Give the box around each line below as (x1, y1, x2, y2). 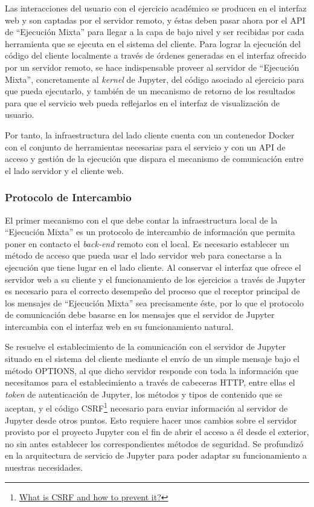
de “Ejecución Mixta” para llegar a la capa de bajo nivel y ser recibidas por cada (5, 25, 304, 38)
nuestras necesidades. (5, 461, 83, 474)
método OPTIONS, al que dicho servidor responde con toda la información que (5, 364, 298, 376)
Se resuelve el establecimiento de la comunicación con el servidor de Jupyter (5, 340, 286, 353)
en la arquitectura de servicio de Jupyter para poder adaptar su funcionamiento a (5, 449, 307, 462)
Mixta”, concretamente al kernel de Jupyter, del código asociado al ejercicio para (5, 73, 304, 85)
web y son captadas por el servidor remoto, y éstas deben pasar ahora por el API (5, 13, 306, 26)
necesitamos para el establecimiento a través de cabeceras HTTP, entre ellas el (5, 376, 295, 389)
